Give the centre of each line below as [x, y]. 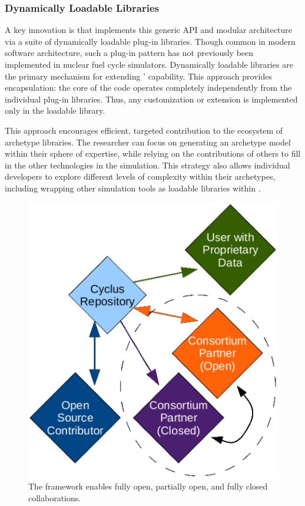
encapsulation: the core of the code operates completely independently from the [148, 87]
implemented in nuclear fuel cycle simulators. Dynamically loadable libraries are [149, 64]
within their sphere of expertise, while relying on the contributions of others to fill [153, 153]
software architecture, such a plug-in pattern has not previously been [129, 53]
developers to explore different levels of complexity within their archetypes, [140, 176]
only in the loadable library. [55, 110]
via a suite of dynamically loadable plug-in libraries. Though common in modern [150, 41]
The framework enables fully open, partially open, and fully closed [148, 486]
